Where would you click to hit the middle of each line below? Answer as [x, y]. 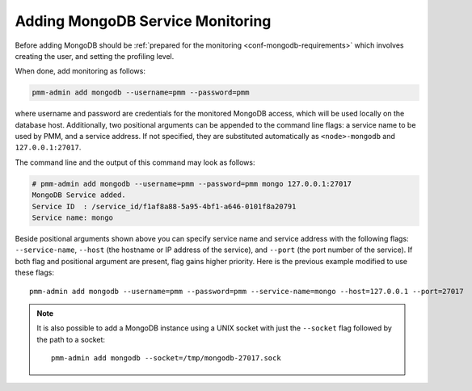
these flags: [34, 273]
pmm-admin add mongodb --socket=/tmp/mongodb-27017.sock [166, 358]
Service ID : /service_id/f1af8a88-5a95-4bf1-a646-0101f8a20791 [164, 206]
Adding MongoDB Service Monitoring [143, 21]
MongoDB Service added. [79, 195]
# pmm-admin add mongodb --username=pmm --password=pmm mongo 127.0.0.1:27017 [192, 183]
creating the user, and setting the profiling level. [95, 56]
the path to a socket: [71, 339]
